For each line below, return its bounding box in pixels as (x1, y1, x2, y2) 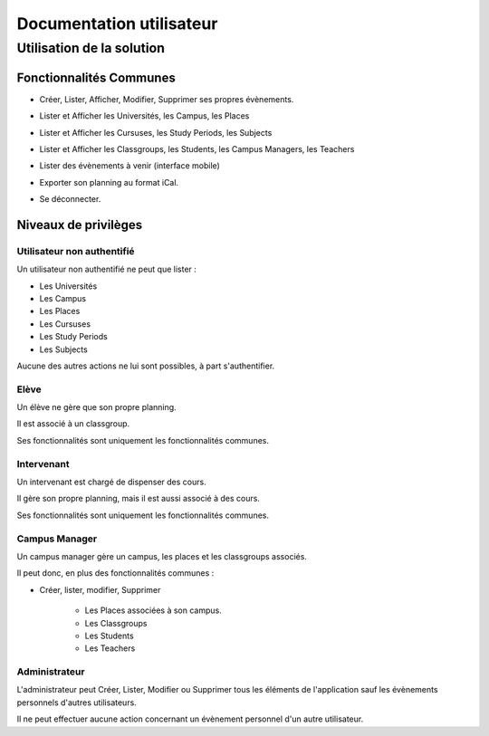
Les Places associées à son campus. (84, 605, 222, 616)
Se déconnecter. (39, 194, 101, 205)
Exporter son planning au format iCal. (39, 177, 179, 187)
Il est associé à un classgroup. (16, 418, 130, 429)
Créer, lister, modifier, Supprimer (39, 584, 161, 595)
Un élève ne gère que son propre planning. (16, 402, 177, 413)
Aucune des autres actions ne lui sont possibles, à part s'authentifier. (16, 360, 275, 371)
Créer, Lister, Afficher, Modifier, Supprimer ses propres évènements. (39, 93, 294, 104)
